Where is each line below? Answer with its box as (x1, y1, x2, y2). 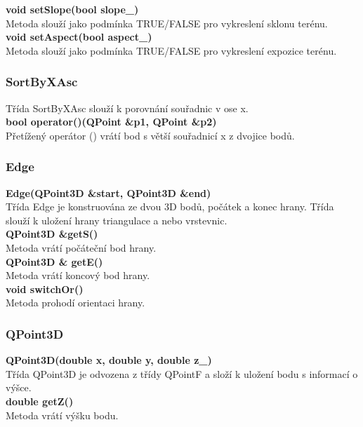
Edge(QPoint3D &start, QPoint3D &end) (6, 185, 211, 200)
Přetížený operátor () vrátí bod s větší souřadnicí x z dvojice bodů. (6, 128, 295, 142)
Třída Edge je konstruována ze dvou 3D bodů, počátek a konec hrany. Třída (6, 199, 334, 214)
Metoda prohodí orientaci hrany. (6, 295, 145, 310)
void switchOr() (6, 281, 84, 296)
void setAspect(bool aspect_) (6, 29, 152, 44)
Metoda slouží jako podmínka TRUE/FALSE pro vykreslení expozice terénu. (6, 43, 337, 57)
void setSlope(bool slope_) (6, 2, 139, 16)
